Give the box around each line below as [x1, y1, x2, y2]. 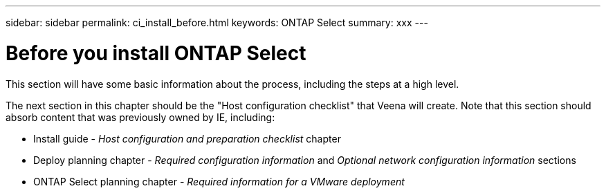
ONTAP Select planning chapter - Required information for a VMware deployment [33, 175, 405, 187]
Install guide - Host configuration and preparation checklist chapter [33, 132, 341, 145]
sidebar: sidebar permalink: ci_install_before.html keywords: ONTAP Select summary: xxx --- [6, 17, 428, 28]
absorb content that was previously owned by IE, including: [6, 111, 275, 123]
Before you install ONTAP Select [6, 41, 306, 65]
